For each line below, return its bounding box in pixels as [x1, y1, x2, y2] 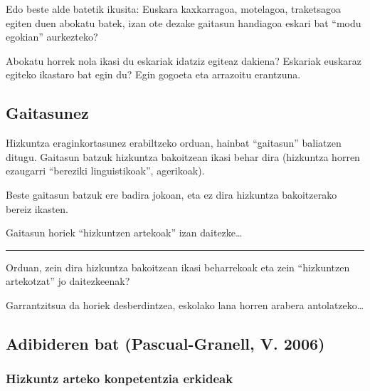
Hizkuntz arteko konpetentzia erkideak [6, 370, 233, 387]
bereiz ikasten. [6, 201, 69, 216]
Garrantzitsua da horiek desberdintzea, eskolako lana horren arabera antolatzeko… [6, 297, 364, 312]
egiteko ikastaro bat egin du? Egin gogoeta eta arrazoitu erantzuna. [6, 67, 301, 82]
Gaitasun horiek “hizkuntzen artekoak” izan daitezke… [6, 225, 243, 240]
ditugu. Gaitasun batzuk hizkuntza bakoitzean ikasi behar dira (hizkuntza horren [6, 149, 360, 164]
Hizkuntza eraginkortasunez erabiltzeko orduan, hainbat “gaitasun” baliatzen [6, 135, 342, 150]
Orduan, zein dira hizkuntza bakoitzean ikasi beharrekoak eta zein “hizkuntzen [6, 259, 350, 274]
